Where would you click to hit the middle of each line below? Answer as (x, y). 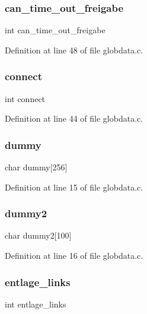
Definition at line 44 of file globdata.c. (74, 118)
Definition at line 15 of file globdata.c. (74, 187)
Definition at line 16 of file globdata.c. (74, 256)
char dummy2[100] (38, 235)
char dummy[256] (36, 167)
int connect (25, 98)
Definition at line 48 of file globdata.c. (74, 50)
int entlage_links (36, 304)
